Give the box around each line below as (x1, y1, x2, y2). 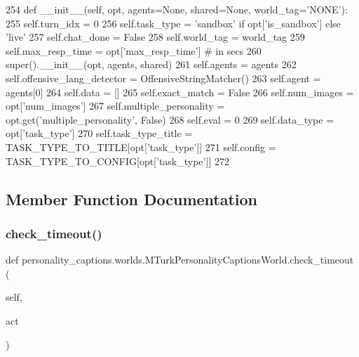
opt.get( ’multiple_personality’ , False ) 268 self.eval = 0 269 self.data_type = (6, 112, 334, 126)
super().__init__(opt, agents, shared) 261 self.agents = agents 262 (6, 57, 297, 72)
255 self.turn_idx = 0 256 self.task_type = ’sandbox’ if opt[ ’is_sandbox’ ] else (6, 15, 341, 30)
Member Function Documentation (6, 188, 258, 209)
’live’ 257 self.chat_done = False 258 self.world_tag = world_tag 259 (6, 30, 305, 44)
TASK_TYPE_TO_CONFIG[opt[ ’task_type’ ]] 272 (6, 153, 229, 168)
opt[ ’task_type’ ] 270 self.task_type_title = (6, 126, 193, 141)
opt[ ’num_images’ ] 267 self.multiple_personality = (6, 98, 225, 113)
